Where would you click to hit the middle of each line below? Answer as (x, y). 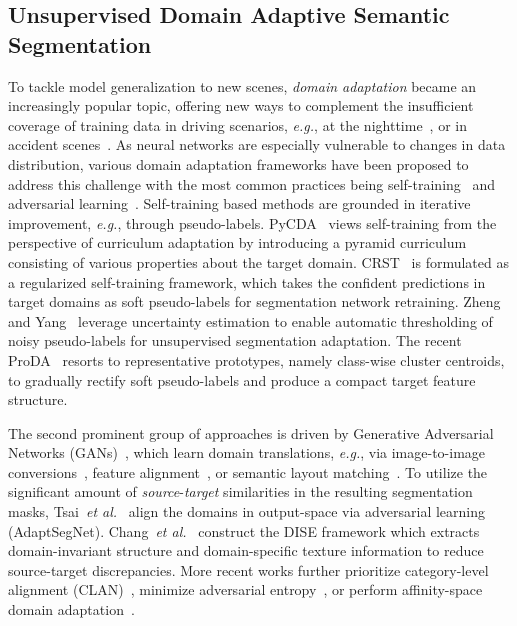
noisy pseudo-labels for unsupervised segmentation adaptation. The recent (235, 340)
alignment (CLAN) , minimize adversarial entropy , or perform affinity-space (245, 589)
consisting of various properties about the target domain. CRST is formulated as (258, 261)
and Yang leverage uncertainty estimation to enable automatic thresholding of (250, 320)
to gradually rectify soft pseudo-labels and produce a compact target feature (242, 379)
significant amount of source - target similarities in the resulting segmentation (240, 491)
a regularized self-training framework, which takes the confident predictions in (247, 281)
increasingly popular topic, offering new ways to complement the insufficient (241, 105)
